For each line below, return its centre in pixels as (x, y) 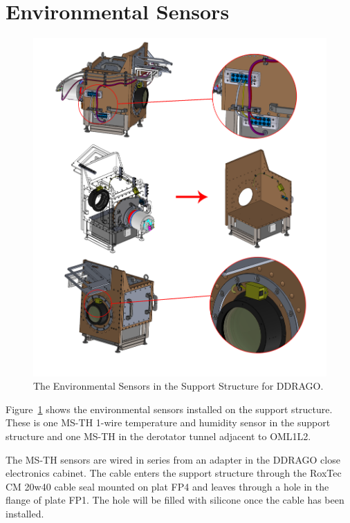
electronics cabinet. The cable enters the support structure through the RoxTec (174, 473)
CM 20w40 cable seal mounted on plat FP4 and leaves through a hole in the (167, 486)
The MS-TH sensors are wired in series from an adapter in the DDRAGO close (173, 459)
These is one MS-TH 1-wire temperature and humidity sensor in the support (168, 422)
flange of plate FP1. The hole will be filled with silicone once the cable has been (175, 500)
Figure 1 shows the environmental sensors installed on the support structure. (169, 409)
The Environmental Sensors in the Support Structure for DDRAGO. (178, 386)
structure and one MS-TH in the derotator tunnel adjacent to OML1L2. (158, 436)
